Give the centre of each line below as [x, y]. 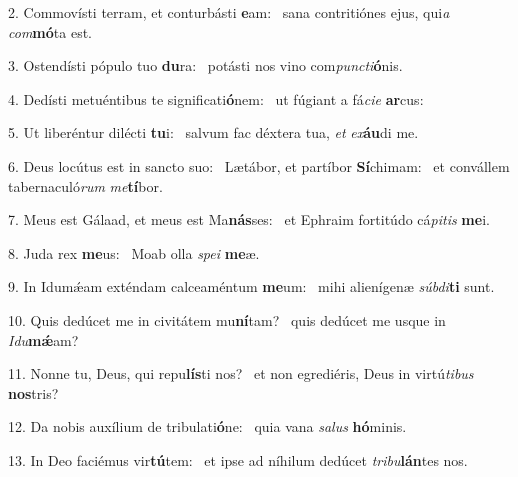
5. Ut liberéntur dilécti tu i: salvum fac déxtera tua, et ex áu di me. [213, 132]
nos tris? [33, 392]
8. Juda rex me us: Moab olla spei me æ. [134, 252]
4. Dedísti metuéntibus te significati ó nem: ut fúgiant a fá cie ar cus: [216, 98]
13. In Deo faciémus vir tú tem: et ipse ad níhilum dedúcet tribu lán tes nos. [238, 459]
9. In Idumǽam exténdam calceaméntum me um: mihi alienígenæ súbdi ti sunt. [251, 286]
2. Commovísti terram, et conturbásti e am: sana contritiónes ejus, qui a [229, 12]
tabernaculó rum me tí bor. [85, 185]
